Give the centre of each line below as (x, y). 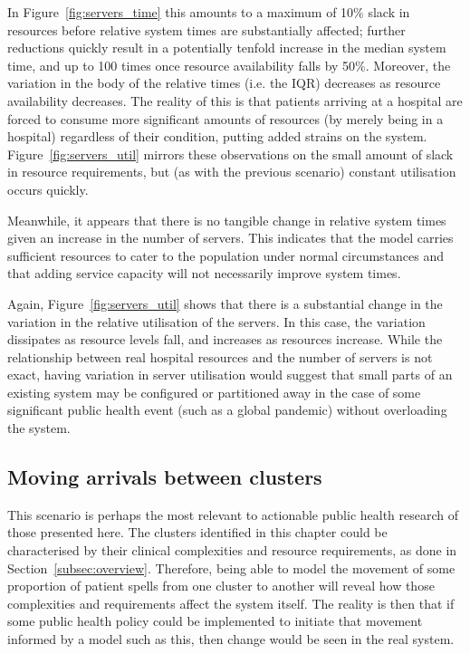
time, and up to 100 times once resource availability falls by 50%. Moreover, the (229, 65)
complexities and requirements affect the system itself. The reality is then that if (231, 603)
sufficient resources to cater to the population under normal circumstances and (226, 255)
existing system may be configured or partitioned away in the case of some (214, 392)
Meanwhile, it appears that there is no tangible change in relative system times (227, 220)
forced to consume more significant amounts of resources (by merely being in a (225, 118)
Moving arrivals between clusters (165, 477)
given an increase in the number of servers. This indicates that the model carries (230, 238)
